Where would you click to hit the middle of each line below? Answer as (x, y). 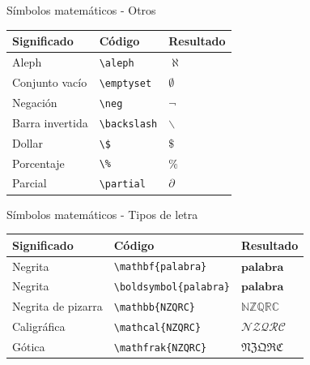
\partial (122, 185)
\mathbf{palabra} (160, 267)
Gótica (29, 347)
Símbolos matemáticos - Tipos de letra (102, 214)
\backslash (128, 124)
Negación (35, 102)
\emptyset (125, 83)
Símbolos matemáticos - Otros (81, 10)
